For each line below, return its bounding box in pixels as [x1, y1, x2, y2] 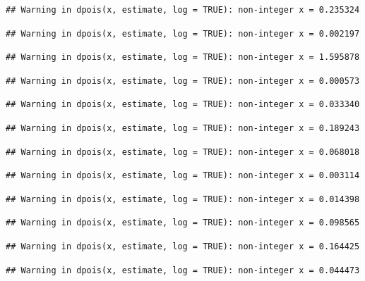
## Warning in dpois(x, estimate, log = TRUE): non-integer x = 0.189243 [6, 123, 360, 133]
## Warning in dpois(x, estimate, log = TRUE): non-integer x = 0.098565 [6, 218, 360, 228]
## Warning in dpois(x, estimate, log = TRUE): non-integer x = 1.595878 [6, 52, 360, 63]
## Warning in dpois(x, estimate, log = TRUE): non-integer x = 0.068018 [6, 146, 360, 157]
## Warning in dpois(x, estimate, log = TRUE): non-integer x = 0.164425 [6, 241, 360, 251]
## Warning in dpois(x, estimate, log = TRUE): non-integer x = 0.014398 [6, 194, 360, 204]
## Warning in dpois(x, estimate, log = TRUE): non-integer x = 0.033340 [6, 99, 360, 110]
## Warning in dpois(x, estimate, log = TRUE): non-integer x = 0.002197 [6, 28, 360, 39]
